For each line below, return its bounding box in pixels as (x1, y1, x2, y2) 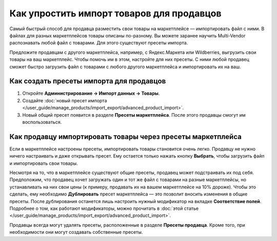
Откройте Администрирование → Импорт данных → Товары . (22, 90, 160, 97)
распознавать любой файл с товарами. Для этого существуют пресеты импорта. (9, 40, 188, 46)
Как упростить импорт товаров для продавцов (9, 8, 222, 19)
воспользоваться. (22, 119, 62, 125)
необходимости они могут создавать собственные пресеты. (9, 229, 143, 235)
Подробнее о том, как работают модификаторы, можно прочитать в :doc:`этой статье (9, 205, 199, 211)
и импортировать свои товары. (9, 160, 78, 166)
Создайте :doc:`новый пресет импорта (22, 97, 107, 103)
